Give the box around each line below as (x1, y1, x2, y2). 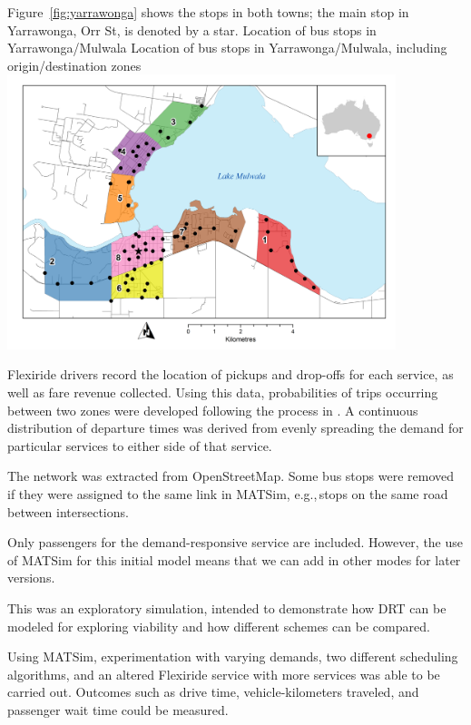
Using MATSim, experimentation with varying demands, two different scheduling (7, 647, 458, 666)
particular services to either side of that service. (7, 436, 272, 455)
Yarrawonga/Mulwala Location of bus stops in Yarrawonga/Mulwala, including (7, 38, 447, 57)
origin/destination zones (7, 55, 142, 74)
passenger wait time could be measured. (7, 700, 229, 719)
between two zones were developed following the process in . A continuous (7, 400, 418, 419)
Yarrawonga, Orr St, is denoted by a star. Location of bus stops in (7, 20, 377, 39)
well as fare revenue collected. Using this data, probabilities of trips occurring (7, 383, 438, 402)
